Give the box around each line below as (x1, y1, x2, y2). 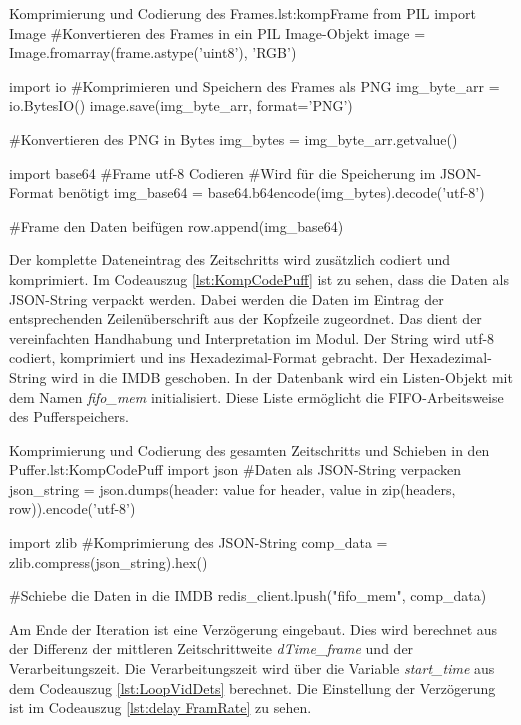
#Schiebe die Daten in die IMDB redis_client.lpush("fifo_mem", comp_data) (9, 585, 487, 606)
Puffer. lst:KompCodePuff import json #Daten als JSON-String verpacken (9, 459, 461, 480)
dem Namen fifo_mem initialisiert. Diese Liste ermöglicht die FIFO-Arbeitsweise (9, 386, 504, 407)
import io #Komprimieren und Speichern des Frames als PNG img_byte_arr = (9, 75, 500, 96)
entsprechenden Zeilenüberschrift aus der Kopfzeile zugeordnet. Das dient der (9, 308, 482, 329)
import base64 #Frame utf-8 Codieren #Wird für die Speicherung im (9, 162, 436, 183)
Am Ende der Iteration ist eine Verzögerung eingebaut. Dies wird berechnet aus (9, 618, 498, 639)
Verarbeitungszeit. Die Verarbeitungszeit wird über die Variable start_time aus (9, 658, 495, 679)
